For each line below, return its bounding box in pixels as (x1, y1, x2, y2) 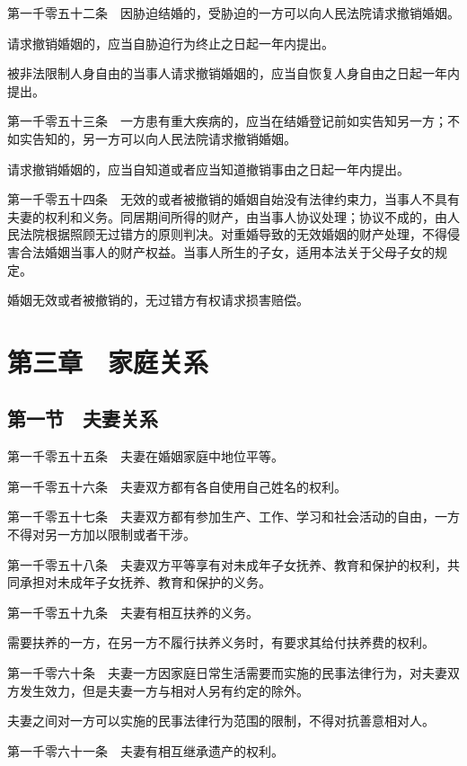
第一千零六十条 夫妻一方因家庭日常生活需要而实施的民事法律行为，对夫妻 (7, 664, 447, 682)
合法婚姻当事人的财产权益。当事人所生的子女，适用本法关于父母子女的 (19, 242, 435, 261)
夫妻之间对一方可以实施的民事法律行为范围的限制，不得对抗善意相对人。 (7, 711, 435, 730)
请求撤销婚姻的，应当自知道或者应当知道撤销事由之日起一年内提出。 (7, 159, 410, 178)
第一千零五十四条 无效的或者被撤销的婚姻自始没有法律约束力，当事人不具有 (7, 190, 460, 209)
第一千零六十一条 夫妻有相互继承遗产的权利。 (7, 741, 284, 760)
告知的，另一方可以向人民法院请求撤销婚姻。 (31, 129, 296, 147)
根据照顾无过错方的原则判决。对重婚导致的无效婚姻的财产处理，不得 (44, 225, 447, 244)
